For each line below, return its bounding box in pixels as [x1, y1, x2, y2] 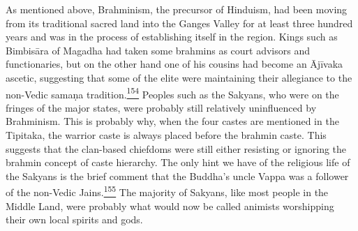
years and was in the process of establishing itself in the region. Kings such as [6, 29, 338, 44]
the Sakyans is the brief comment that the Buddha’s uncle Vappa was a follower [6, 168, 349, 183]
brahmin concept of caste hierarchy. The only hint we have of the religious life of [6, 155, 350, 170]
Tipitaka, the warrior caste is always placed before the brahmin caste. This [6, 128, 327, 142]
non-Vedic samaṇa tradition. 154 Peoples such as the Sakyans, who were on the [6, 84, 339, 101]
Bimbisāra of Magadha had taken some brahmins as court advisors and [6, 43, 310, 57]
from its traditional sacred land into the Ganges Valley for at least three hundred [6, 15, 353, 30]
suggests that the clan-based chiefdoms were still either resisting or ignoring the [6, 141, 347, 156]
